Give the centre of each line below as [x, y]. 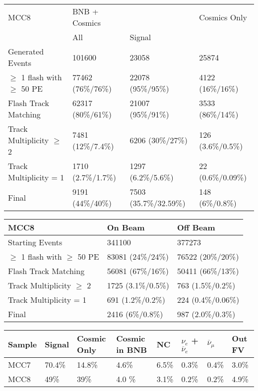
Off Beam [196, 227]
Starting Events [35, 242]
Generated [26, 51]
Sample [23, 344]
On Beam [126, 227]
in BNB [132, 350]
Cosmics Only [223, 17]
